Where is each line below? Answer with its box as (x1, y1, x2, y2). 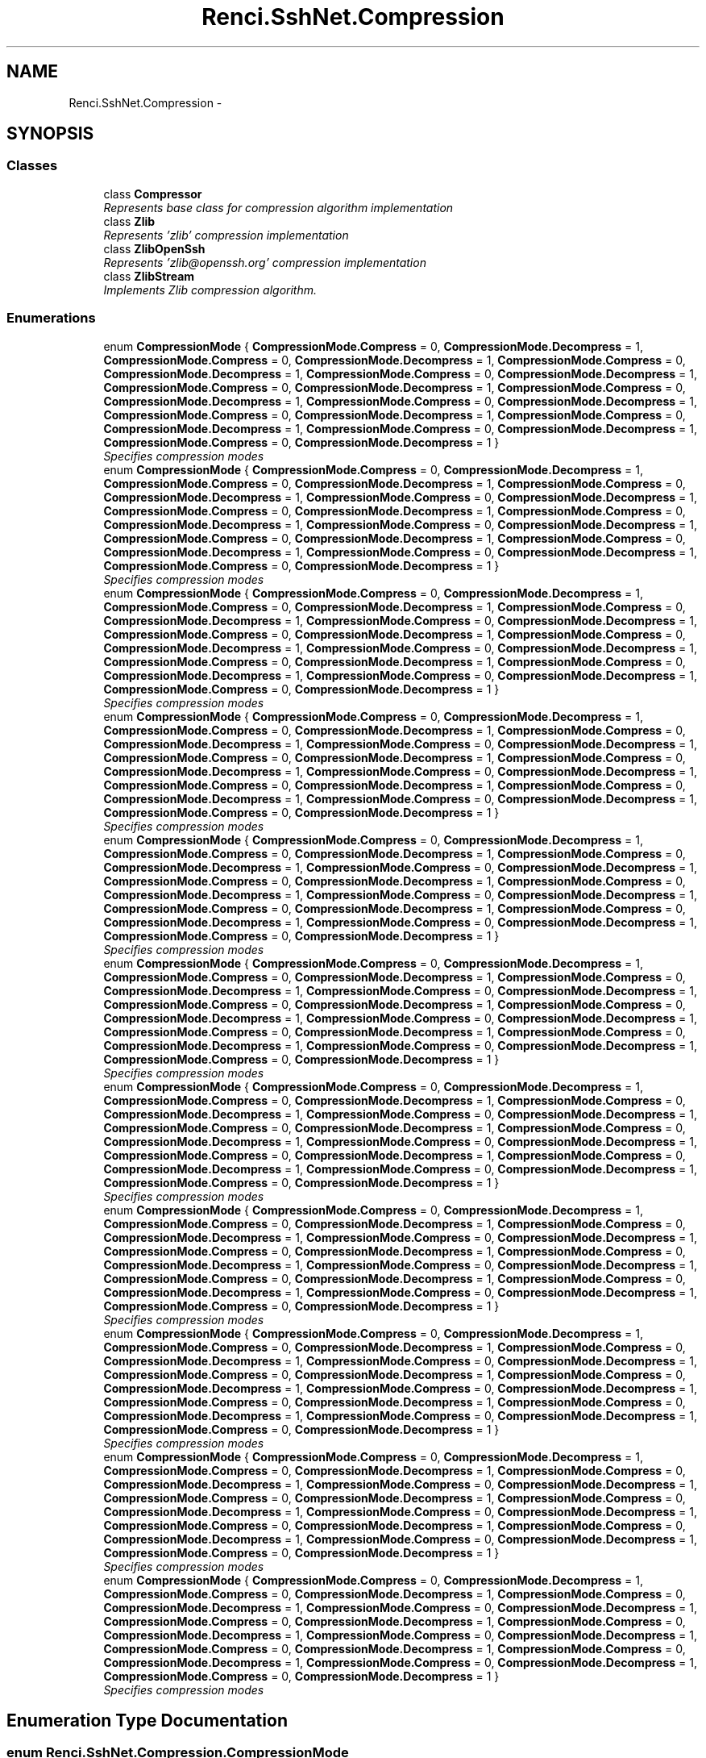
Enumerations (6, 310, 96, 327)
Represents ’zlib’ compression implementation (103, 227, 349, 242)
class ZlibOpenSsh (103, 241, 206, 256)
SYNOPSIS (6, 123, 94, 144)
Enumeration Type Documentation (6, 1710, 288, 1731)
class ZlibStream (103, 269, 195, 283)
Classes (6, 157, 58, 174)
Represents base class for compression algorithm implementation (103, 200, 454, 215)
